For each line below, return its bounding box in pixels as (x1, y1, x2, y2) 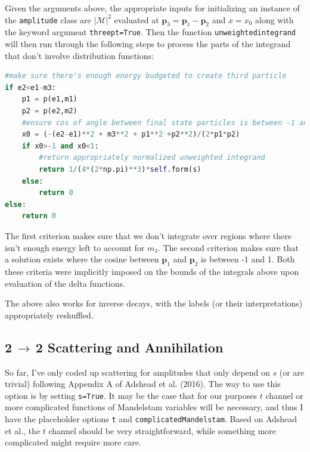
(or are (279, 366, 305, 378)
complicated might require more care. (5, 436, 141, 448)
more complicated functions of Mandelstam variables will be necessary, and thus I (5, 401, 303, 413)
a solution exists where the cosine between (5, 253, 159, 265)
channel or (265, 389, 303, 401)
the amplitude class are (5, 13, 91, 26)
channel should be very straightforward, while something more (48, 424, 277, 436)
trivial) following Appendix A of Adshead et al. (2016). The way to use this (5, 377, 281, 390)
